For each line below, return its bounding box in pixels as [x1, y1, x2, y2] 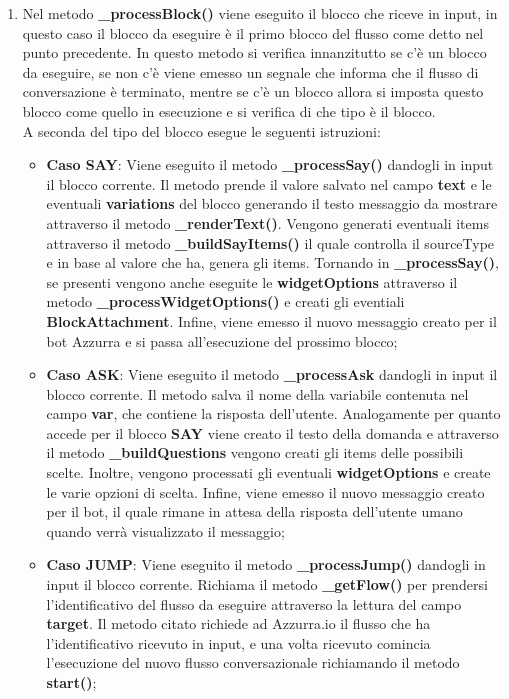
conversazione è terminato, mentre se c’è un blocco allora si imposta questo [22, 81, 484, 102]
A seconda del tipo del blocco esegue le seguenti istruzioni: [22, 120, 381, 141]
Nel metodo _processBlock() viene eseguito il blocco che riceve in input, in [22, 3, 498, 23]
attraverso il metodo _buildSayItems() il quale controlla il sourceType [46, 232, 495, 253]
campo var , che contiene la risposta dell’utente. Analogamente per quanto [46, 403, 501, 424]
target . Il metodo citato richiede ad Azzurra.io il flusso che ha [46, 613, 431, 634]
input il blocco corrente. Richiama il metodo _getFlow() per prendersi [46, 574, 488, 595]
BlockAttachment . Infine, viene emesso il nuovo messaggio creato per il [46, 310, 497, 331]
